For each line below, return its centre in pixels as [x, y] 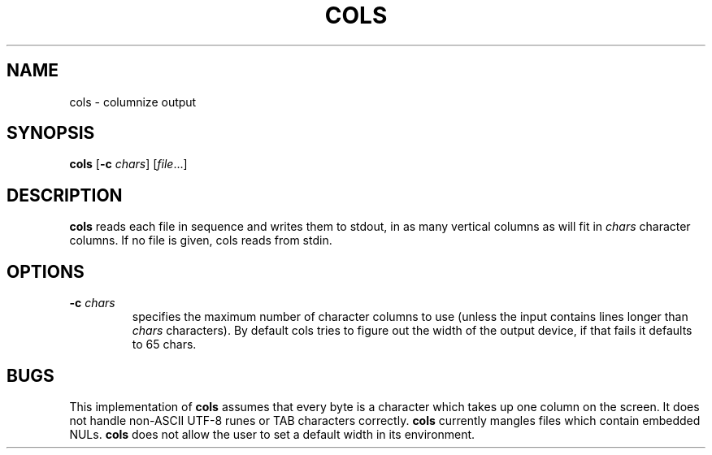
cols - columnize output [133, 102]
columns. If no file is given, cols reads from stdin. [201, 240]
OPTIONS [46, 271]
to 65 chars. [164, 344]
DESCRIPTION [65, 195]
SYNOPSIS [51, 133]
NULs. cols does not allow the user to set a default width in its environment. [272, 434]
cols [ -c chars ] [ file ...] [128, 164]
